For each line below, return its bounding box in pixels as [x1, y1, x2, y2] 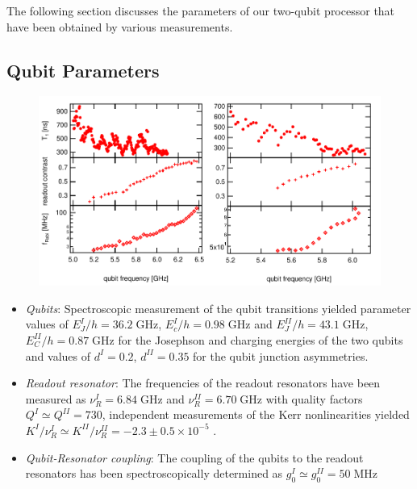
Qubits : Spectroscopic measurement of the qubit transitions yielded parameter [25, 299, 411, 316]
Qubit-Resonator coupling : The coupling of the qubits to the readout [25, 449, 364, 466]
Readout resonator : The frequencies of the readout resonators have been [25, 374, 381, 391]
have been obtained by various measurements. [6, 18, 233, 35]
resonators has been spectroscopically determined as [25, 465, 283, 482]
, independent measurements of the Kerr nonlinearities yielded [102, 406, 410, 423]
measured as [25, 390, 86, 407]
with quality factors [265, 390, 363, 407]
